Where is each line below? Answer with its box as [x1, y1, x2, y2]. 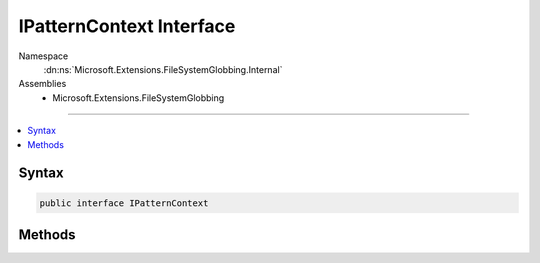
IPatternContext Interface [18, 15, 236, 37]
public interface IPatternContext [39, 197, 209, 209]
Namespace [18, 50, 69, 62]
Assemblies [18, 78, 67, 90]
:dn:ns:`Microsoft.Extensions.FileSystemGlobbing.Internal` [43, 63, 283, 75]
